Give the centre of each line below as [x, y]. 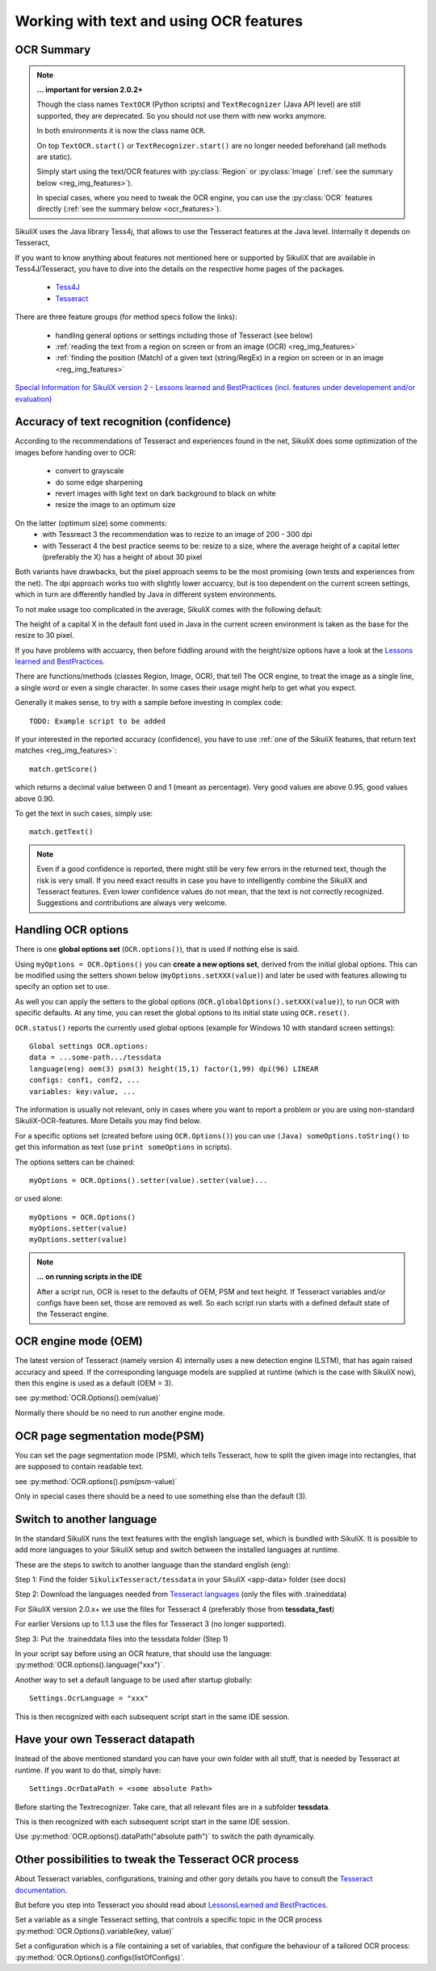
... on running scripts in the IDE [90, 1277]
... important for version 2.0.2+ [90, 90]
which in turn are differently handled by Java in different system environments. [146, 594]
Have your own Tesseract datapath [105, 1740]
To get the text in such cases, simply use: [84, 813]
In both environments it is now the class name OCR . [121, 131]
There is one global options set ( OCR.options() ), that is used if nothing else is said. [157, 950]
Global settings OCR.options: [89, 1046]
